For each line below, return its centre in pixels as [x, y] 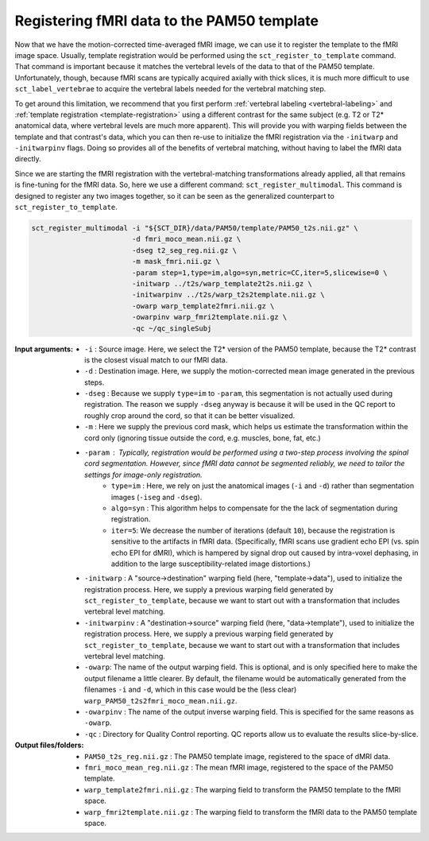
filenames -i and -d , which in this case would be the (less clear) [191, 690]
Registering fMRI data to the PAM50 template [167, 21]
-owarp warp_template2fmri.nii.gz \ [203, 306]
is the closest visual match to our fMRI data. [156, 360]
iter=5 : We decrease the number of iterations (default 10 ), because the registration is [253, 530]
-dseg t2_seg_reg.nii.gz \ [184, 250]
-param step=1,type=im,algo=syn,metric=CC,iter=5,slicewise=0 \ [260, 273]
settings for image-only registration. [143, 475]
